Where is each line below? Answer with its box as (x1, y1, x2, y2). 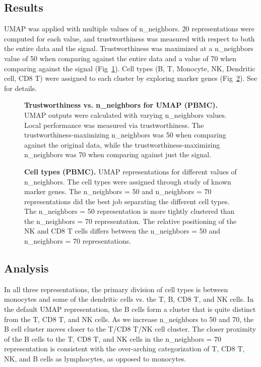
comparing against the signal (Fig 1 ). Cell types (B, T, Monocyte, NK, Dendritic (4, 63, 255, 73)
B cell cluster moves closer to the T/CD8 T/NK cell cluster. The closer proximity (4, 324, 256, 334)
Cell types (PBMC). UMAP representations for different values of (24, 166, 237, 176)
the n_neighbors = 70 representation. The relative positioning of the (24, 215, 237, 226)
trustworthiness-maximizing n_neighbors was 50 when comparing (24, 129, 226, 140)
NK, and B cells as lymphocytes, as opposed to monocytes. (4, 353, 186, 364)
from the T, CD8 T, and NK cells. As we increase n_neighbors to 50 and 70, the (4, 313, 254, 324)
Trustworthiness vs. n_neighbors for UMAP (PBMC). (24, 100, 218, 110)
